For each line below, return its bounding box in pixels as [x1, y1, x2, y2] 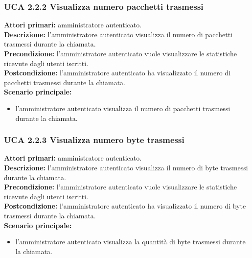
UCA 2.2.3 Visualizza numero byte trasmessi [4, 134, 184, 146]
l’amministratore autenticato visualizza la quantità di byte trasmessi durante [15, 236, 246, 247]
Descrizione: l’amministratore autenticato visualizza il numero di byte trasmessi [4, 162, 248, 172]
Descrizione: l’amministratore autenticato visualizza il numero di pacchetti [4, 29, 232, 39]
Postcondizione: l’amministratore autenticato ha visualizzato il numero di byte [4, 201, 246, 211]
